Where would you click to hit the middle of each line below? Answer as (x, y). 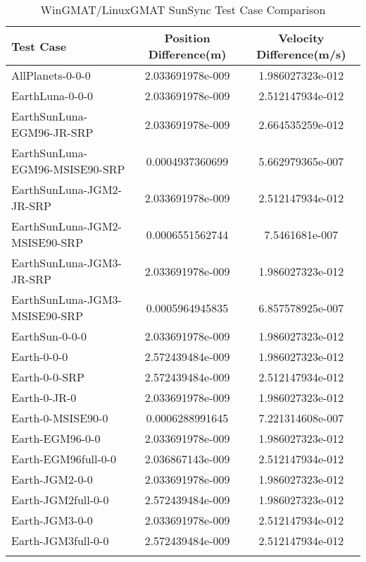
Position (187, 38)
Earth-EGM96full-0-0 (64, 459)
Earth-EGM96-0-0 (56, 438)
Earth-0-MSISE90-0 (60, 418)
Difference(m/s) (301, 54)
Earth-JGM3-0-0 (52, 520)
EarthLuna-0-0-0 (52, 96)
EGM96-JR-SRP (52, 132)
